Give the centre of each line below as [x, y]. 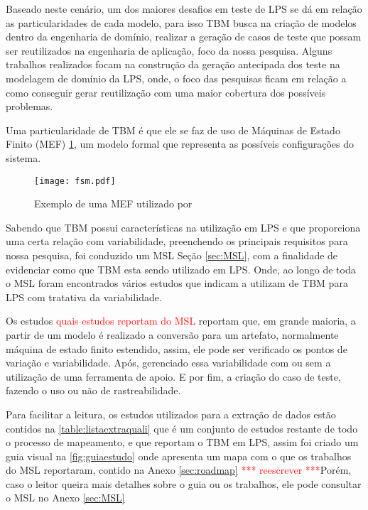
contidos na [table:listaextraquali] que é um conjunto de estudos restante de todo [182, 428]
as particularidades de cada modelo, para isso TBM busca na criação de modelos [181, 22]
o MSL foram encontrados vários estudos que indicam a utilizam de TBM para [177, 283]
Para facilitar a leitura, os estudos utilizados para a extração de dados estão [171, 414]
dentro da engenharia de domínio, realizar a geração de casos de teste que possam [184, 37]
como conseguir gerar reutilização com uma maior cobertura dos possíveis [166, 92]
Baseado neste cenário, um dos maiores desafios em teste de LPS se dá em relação [184, 9]
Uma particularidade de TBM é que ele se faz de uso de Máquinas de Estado [173, 130]
